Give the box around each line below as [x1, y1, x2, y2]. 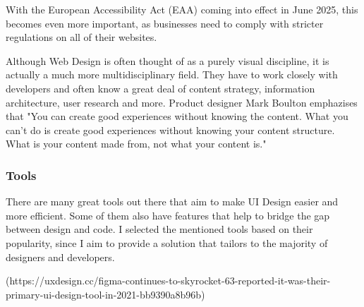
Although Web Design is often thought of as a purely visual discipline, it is [6, 53, 329, 68]
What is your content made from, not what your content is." [6, 136, 267, 151]
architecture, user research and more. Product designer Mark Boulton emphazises [6, 95, 358, 109]
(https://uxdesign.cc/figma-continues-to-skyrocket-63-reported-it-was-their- [6, 273, 331, 288]
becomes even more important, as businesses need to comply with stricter [6, 16, 324, 30]
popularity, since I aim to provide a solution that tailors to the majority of [6, 235, 328, 250]
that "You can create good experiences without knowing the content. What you [6, 109, 348, 124]
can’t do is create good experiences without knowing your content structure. [6, 122, 335, 137]
